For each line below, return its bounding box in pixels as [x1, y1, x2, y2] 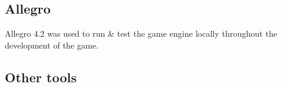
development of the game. [5, 38, 99, 51]
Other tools [5, 67, 77, 86]
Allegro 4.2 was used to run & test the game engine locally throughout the [5, 27, 277, 40]
